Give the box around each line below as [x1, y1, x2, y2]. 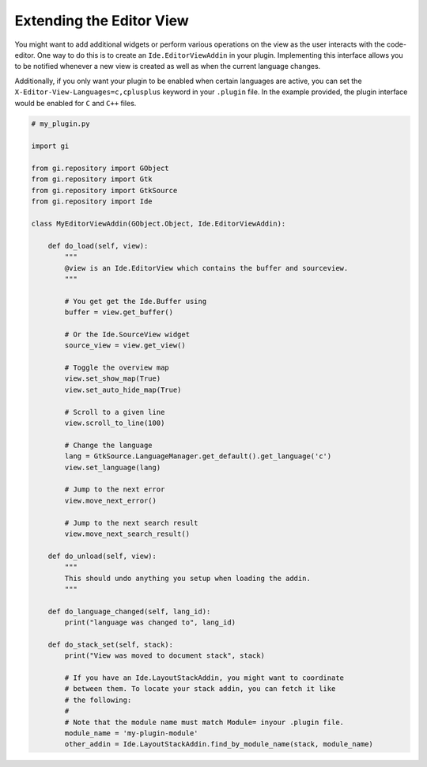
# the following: [64, 695, 132, 704]
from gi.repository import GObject [31, 164, 169, 173]
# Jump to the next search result [64, 518, 198, 527]
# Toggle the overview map [64, 363, 169, 372]
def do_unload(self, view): [47, 551, 157, 560]
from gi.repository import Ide [31, 197, 153, 206]
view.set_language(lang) [64, 463, 161, 472]
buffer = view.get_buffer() [64, 308, 174, 317]
